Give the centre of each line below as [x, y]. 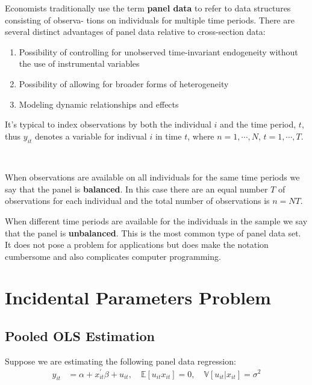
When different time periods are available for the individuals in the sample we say [156, 220]
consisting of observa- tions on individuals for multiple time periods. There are [150, 20]
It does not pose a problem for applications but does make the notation [137, 245]
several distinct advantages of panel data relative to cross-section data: [135, 32]
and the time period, [258, 124]
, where [201, 136]
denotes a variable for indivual [91, 136]
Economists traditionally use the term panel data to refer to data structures [148, 8]
